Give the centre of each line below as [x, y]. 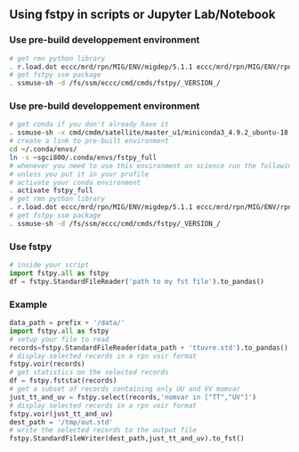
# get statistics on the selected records [89, 373]
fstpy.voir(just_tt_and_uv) [61, 414]
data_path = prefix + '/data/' [67, 323]
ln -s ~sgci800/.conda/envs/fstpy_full [83, 157]
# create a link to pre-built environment [89, 141]
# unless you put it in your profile [79, 174]
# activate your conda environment [75, 182]
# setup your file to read [59, 339]
